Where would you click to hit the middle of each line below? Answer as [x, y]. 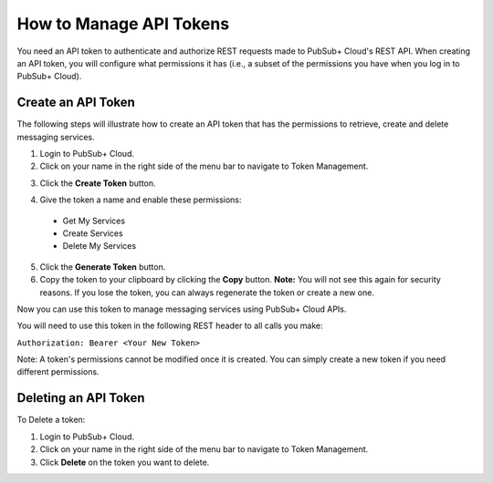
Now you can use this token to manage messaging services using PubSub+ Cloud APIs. [182, 309]
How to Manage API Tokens [123, 24]
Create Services [93, 233]
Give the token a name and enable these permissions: [141, 200]
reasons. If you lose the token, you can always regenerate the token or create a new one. [207, 293]
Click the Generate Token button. [103, 267]
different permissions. [58, 372]
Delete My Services [100, 246]
